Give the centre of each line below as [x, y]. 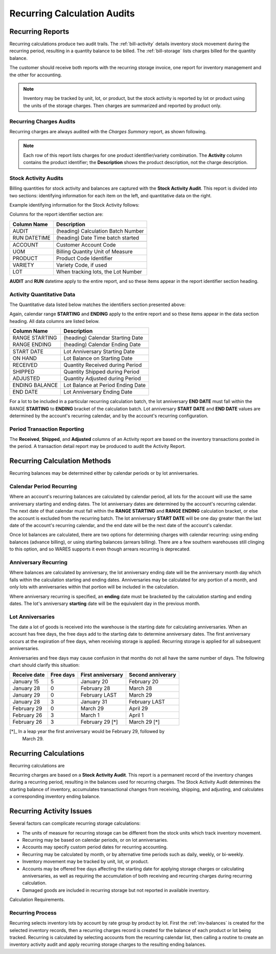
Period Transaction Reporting [47, 429]
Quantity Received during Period [103, 365]
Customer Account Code [86, 245]
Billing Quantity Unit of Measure [95, 251]
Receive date [29, 675]
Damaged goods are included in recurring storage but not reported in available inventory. [116, 890]
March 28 [140, 688]
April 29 [138, 708]
